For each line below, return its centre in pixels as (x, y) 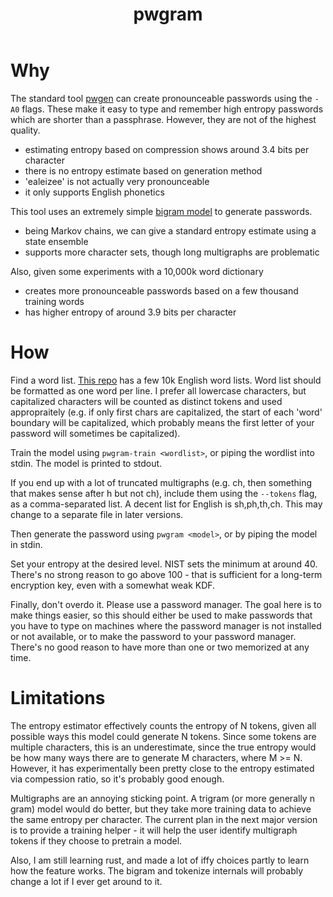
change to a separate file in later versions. (97, 514)
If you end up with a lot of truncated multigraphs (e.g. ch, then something (161, 482)
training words (54, 301)
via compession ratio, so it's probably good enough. (117, 779)
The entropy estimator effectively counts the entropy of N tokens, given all (163, 725)
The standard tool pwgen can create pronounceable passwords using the (161, 98)
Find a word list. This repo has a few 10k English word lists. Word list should (166, 380)
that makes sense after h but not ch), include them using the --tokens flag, (164, 493)
